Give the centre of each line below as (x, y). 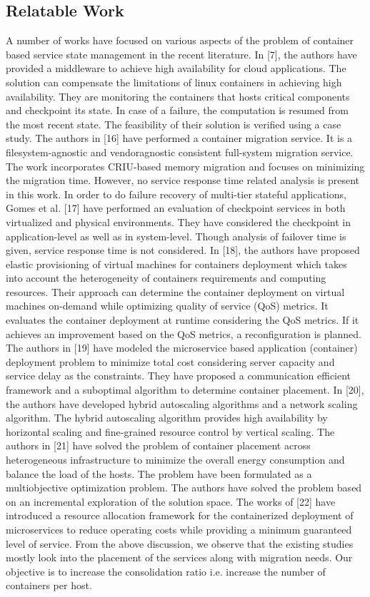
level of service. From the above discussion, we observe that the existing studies (180, 543)
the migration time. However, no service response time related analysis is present (182, 180)
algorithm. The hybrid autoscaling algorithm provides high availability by (167, 418)
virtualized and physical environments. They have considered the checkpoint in (178, 221)
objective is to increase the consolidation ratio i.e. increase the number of (166, 571)
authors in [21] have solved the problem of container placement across (158, 445)
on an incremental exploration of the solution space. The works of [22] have (171, 501)
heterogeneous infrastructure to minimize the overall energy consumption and (175, 460)
